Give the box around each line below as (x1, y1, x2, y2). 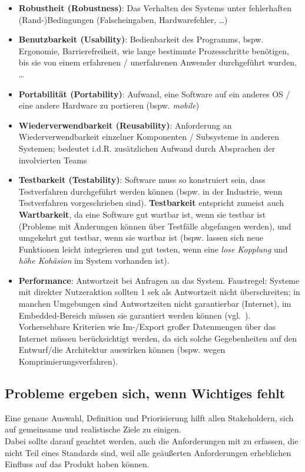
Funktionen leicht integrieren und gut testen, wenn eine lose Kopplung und (18, 242, 288, 255)
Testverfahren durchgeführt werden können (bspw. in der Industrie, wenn (18, 185, 283, 197)
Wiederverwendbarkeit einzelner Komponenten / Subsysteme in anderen (18, 130, 279, 143)
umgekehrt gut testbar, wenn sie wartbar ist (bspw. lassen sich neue (18, 231, 264, 244)
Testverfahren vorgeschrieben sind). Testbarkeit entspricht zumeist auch (18, 196, 284, 209)
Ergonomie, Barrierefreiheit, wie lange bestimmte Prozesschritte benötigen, (18, 44, 289, 57)
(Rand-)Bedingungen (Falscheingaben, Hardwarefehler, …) (18, 13, 228, 25)
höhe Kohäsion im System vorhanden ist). (18, 254, 170, 267)
